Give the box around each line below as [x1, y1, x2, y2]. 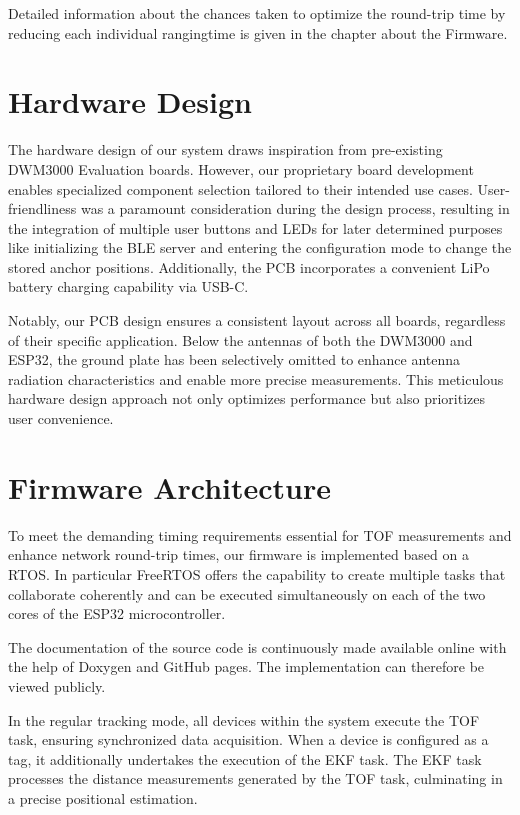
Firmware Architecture [8, 466, 332, 507]
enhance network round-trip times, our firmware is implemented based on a [8, 544, 469, 565]
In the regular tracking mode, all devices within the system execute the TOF [8, 709, 480, 730]
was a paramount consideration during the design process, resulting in [80, 198, 510, 219]
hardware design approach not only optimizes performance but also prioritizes [8, 388, 485, 409]
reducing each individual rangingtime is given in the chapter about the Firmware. [8, 22, 508, 43]
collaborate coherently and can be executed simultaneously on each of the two [8, 583, 486, 604]
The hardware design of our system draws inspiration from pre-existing [8, 139, 443, 160]
